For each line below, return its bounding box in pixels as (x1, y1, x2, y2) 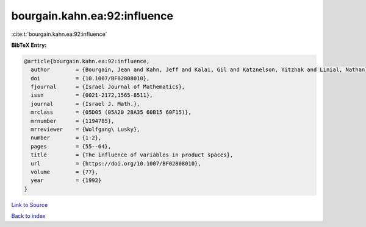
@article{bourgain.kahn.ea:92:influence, (24, 58, 150, 65)
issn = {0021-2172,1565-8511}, (30, 92, 153, 99)
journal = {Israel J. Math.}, (30, 100, 140, 107)
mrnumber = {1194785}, (30, 117, 115, 124)
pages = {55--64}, (30, 143, 112, 150)
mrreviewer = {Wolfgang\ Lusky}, (30, 126, 140, 133)
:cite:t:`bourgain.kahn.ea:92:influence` (11, 30, 107, 38)
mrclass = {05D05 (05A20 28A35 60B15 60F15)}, (30, 109, 192, 116)
